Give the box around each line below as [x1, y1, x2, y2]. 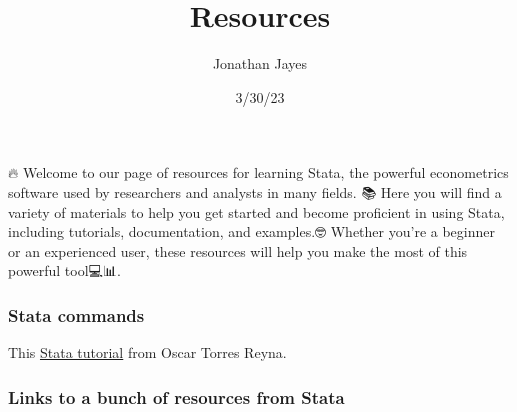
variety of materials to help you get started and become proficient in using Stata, [8, 201, 505, 222]
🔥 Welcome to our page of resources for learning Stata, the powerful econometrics [8, 162, 509, 183]
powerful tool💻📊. [8, 260, 121, 281]
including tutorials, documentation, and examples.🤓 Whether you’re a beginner [8, 221, 495, 242]
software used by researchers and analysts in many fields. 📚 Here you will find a [8, 181, 502, 202]
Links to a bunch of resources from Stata [8, 384, 345, 409]
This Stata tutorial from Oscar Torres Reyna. [8, 342, 287, 363]
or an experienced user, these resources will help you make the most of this [8, 240, 468, 261]
